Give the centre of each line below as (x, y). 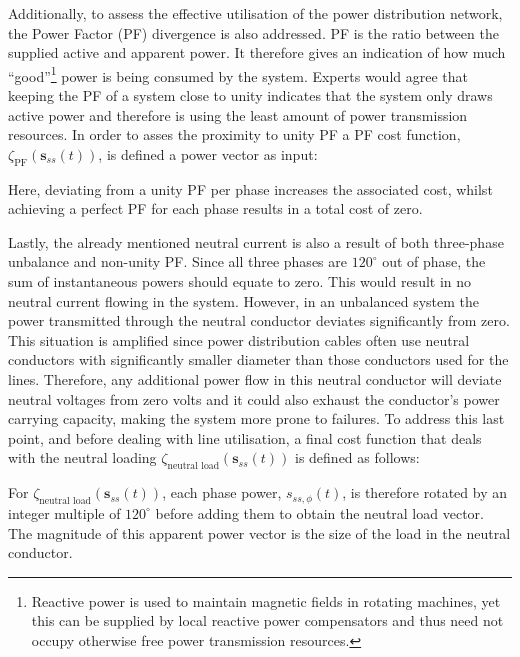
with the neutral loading (82, 457)
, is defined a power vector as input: (208, 153)
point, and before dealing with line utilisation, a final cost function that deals (245, 437)
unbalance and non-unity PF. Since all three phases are (177, 261)
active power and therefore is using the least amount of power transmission (238, 114)
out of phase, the (434, 261)
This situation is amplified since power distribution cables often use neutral (239, 339)
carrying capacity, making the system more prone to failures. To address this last (256, 418)
